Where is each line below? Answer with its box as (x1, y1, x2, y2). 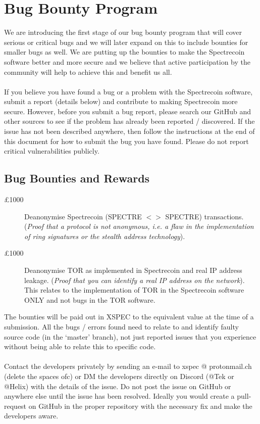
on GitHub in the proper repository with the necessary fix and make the (28, 400, 252, 411)
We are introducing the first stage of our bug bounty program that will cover (4, 27, 242, 37)
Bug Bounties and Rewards (4, 170, 150, 186)
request (4, 400, 27, 411)
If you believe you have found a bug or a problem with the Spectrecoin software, (4, 86, 253, 97)
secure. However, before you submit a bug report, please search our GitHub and (4, 106, 251, 116)
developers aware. (4, 410, 59, 421)
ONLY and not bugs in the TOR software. (24, 294, 155, 305)
